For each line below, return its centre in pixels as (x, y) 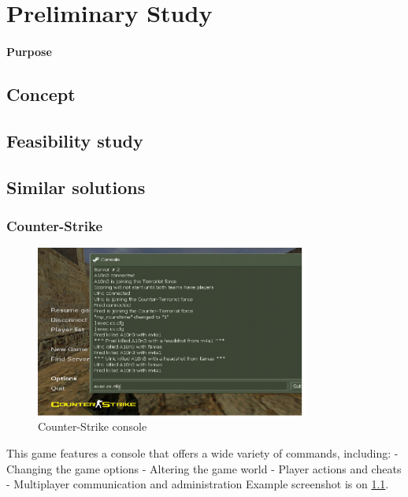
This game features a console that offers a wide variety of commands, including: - (202, 453)
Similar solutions (76, 187)
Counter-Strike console (93, 426)
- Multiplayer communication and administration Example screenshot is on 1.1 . (198, 484)
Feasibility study (75, 140)
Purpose (29, 51)
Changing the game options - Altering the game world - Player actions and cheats (204, 468)
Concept (41, 93)
